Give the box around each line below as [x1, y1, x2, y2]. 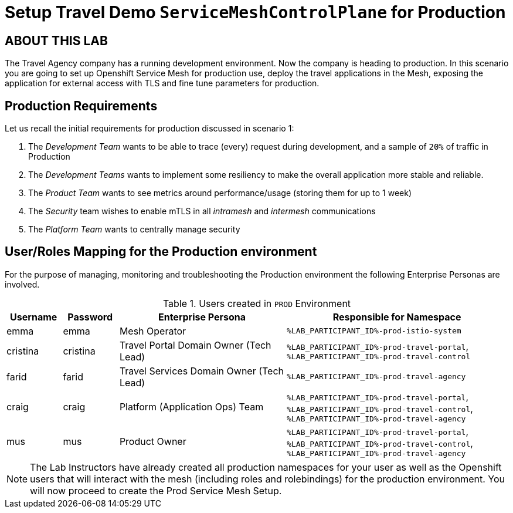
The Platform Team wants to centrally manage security [28, 224, 240, 235]
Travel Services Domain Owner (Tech [119, 365, 284, 377]
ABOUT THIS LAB [5, 33, 108, 48]
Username [10, 310, 57, 323]
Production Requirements [5, 98, 158, 113]
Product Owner [119, 436, 186, 448]
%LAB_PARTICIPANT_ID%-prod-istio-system [287, 326, 461, 336]
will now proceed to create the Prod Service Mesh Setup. [30, 484, 282, 497]
